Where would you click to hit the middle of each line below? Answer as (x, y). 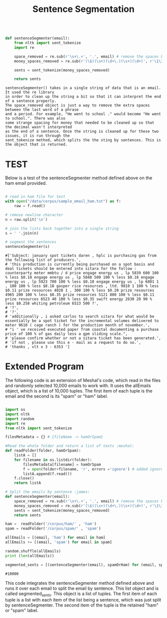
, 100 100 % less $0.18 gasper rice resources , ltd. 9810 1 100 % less (82, 286)
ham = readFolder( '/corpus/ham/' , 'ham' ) (51, 524)
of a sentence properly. (31, 101)
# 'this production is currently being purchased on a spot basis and (80, 264)
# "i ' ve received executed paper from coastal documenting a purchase (82, 330)
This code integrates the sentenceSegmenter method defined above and (80, 583)
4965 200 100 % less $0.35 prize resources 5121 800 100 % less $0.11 (80, 295)
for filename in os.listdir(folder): (53, 460)
